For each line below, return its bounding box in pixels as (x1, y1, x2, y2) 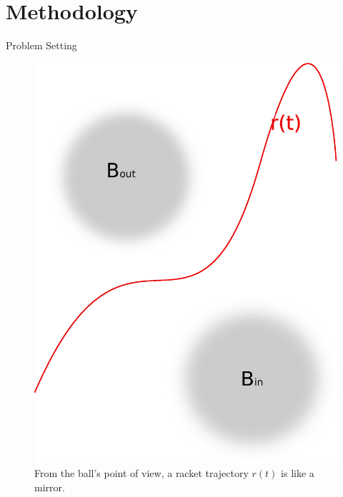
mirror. (34, 479, 65, 494)
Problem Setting (6, 38, 77, 53)
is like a (281, 466, 314, 481)
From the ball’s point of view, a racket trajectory (34, 466, 249, 481)
